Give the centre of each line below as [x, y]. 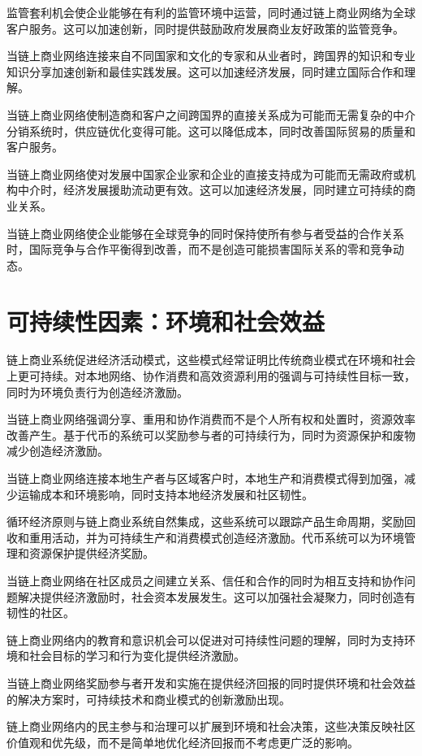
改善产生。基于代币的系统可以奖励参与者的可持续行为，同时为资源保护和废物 [211, 434]
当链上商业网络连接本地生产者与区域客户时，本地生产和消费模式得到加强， [205, 478]
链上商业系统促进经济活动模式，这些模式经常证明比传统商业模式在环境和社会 [211, 360]
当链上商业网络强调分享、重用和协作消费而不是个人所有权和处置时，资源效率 [211, 419]
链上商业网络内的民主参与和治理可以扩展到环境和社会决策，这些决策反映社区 [211, 726]
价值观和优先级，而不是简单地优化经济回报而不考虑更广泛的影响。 [183, 742]
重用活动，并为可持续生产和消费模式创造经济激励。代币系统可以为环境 [216, 537]
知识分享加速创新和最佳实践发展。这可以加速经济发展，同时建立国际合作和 [205, 71]
